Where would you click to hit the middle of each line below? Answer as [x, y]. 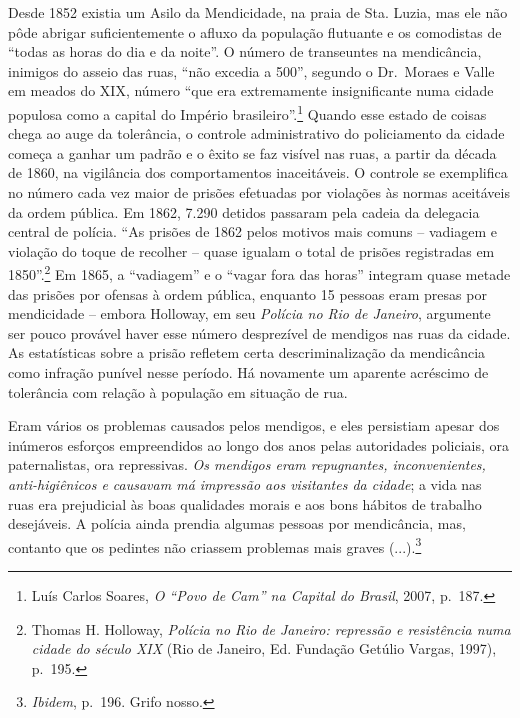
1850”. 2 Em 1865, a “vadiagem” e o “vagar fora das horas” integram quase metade [259, 273]
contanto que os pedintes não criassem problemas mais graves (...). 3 [215, 545]
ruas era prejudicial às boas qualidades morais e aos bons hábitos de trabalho [245, 503]
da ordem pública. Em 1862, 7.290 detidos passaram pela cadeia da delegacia [244, 211]
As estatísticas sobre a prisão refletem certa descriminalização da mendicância [247, 352]
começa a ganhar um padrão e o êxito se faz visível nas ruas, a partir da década [252, 152]
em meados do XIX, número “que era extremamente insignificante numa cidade [251, 90]
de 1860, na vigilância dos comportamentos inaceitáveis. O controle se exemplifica [258, 172]
